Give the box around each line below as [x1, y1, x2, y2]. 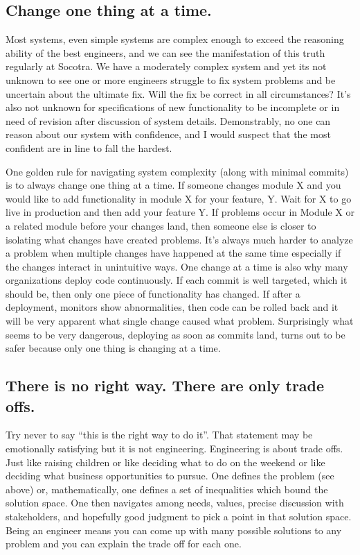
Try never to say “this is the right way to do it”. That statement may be [6, 427, 313, 442]
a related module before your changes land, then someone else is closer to [6, 218, 316, 232]
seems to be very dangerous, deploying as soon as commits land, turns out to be [6, 327, 345, 341]
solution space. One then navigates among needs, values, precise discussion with [6, 495, 344, 510]
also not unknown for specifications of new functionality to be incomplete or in [6, 100, 340, 114]
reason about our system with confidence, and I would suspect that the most [6, 127, 331, 142]
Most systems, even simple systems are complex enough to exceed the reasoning [6, 32, 344, 46]
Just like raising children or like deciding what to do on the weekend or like [6, 454, 325, 469]
